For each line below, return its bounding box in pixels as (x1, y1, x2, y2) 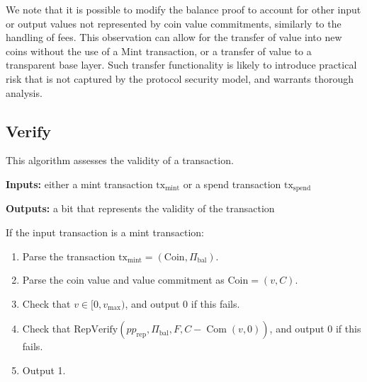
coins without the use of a (6, 43, 118, 58)
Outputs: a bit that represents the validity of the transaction (6, 201, 275, 216)
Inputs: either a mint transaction (6, 176, 153, 191)
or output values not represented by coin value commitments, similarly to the (6, 16, 341, 30)
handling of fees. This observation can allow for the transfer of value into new (6, 30, 342, 45)
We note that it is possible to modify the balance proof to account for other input (6, 2, 361, 16)
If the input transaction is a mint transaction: (6, 225, 204, 239)
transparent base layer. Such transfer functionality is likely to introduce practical (6, 57, 357, 72)
